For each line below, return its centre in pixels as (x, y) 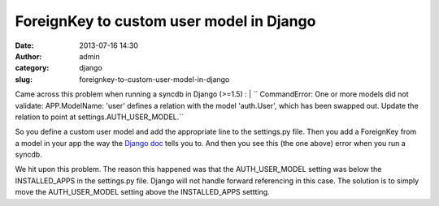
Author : (28, 56)
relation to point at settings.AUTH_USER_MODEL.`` (100, 117)
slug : (24, 79)
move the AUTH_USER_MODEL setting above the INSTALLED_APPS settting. (142, 192)
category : (32, 68)
